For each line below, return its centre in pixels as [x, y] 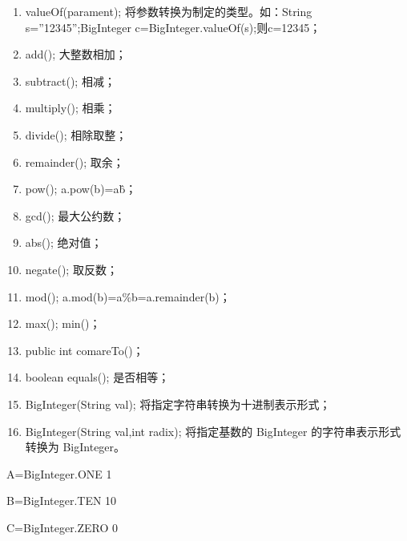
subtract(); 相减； [70, 81]
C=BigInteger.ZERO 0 [62, 527]
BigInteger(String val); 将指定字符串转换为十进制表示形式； [178, 404]
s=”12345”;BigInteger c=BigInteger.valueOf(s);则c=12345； [173, 27]
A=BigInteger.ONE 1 [59, 473]
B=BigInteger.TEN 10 [62, 501]
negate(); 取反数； [71, 269]
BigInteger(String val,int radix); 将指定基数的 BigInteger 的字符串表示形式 [213, 431]
